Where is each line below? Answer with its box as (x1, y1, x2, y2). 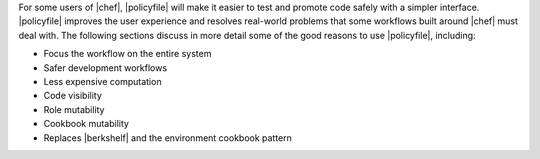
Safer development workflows (43, 61, 168, 74)
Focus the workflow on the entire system (43, 48, 212, 60)
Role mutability (43, 103, 105, 115)
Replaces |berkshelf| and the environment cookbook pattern (43, 131, 292, 144)
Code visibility (43, 90, 102, 102)
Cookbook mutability (43, 118, 130, 130)
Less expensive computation (43, 75, 162, 87)
